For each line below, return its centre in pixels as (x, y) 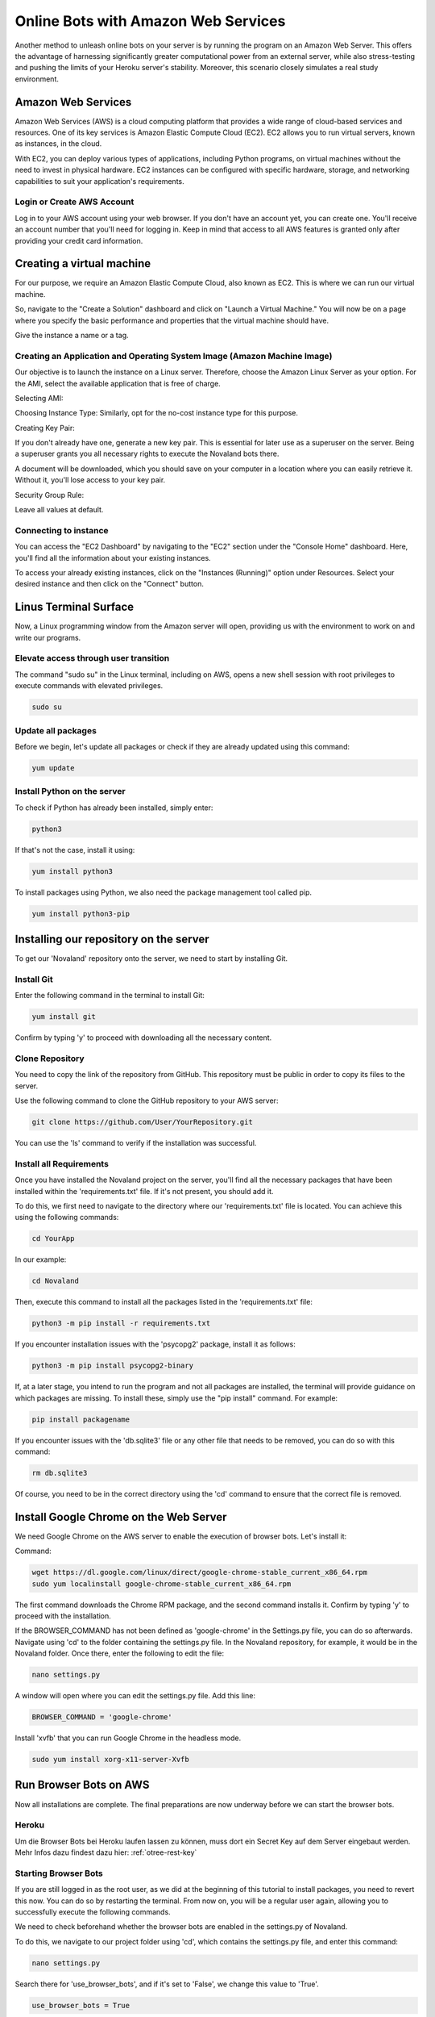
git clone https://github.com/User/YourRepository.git (142, 1122)
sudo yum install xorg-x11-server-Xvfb (110, 1760)
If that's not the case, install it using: (75, 850)
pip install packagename (81, 1419)
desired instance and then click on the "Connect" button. (110, 584)
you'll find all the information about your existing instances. (113, 557)
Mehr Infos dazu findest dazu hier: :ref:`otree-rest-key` (106, 1852)
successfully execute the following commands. (93, 1912)
